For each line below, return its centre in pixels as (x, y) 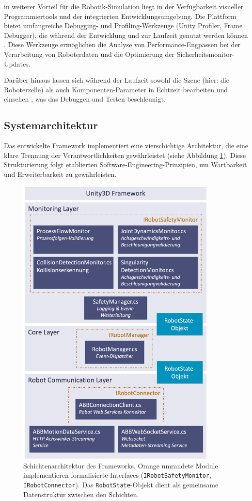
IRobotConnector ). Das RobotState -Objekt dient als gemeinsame (121, 485)
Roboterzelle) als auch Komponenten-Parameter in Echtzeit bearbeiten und (116, 89)
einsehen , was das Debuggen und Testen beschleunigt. (85, 99)
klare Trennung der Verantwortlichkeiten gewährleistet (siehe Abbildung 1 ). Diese (125, 155)
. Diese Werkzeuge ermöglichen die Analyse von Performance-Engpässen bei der (122, 44)
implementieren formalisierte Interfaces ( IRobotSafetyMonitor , (117, 475)
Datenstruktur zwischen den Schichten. (81, 494)
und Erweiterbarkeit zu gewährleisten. (60, 174)
